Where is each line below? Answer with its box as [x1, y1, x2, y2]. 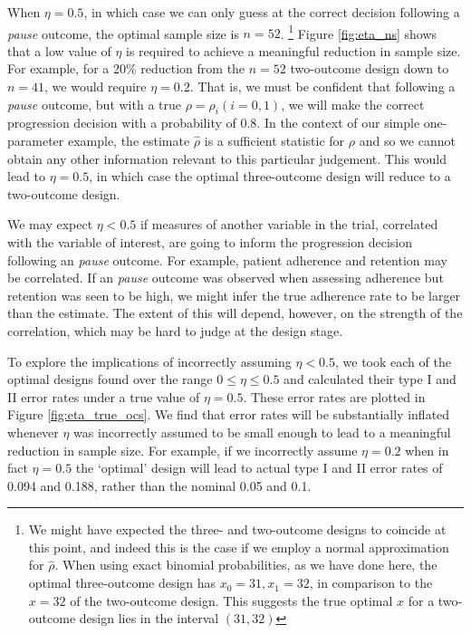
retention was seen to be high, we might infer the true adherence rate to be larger [7, 285, 461, 304]
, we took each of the [335, 351, 451, 370]
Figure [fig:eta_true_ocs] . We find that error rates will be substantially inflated [7, 405, 450, 424]
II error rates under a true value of [7, 387, 200, 406]
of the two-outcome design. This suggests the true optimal [70, 591, 393, 610]
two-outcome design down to [290, 59, 449, 78]
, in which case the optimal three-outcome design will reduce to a [89, 167, 451, 186]
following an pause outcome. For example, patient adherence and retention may [7, 250, 447, 269]
